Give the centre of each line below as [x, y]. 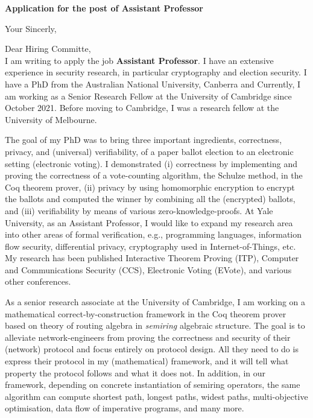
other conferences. [38, 281]
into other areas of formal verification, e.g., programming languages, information [153, 234]
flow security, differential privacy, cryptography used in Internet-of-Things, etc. [150, 246]
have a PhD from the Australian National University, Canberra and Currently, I [153, 84]
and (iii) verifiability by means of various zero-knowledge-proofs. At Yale [139, 210]
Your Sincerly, [31, 28]
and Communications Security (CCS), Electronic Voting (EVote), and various [148, 269]
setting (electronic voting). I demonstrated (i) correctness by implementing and [151, 163]
